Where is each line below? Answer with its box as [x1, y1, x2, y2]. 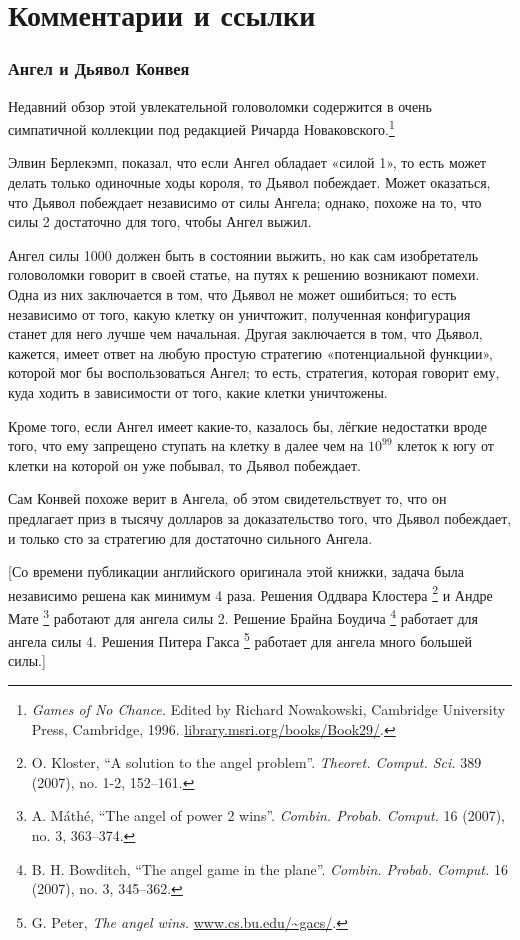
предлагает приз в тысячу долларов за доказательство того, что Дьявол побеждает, [8, 507, 512, 528]
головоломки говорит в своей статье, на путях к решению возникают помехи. [8, 264, 480, 285]
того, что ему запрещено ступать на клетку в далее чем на [8, 435, 364, 456]
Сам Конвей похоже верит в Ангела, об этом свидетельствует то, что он [8, 488, 447, 509]
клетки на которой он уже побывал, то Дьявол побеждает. [8, 454, 361, 475]
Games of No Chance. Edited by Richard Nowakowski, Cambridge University [31, 699, 506, 720]
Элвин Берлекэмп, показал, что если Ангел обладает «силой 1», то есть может [8, 152, 487, 173]
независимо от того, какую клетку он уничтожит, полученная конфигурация [8, 303, 471, 324]
